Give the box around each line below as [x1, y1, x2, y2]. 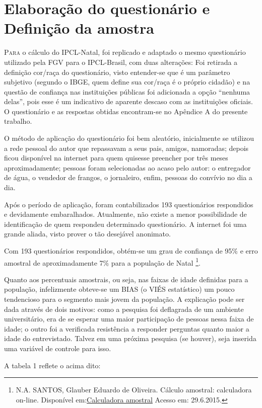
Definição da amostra [4, 18, 154, 38]
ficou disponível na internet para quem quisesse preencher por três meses [4, 152, 228, 163]
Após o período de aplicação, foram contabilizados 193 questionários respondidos [4, 199, 253, 209]
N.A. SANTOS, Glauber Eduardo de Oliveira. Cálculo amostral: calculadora [16, 384, 252, 395]
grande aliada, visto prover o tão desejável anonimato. [4, 228, 171, 239]
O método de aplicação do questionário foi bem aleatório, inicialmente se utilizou [4, 133, 254, 143]
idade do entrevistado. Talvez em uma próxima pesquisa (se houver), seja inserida [4, 333, 256, 344]
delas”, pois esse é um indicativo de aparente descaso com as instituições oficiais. [4, 96, 253, 107]
